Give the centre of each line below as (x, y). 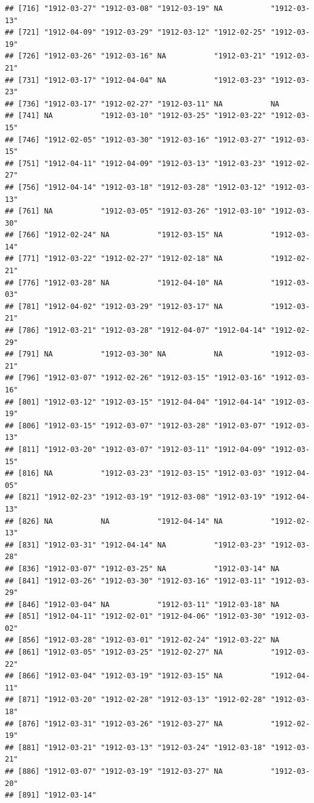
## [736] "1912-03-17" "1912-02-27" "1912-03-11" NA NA (142, 104)
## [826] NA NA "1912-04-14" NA (114, 521)
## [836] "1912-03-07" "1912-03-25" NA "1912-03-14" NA (142, 568)
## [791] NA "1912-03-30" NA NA (114, 354)
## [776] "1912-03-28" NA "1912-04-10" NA (114, 283)
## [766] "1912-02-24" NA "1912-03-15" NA (114, 235)
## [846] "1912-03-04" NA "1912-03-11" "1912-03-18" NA (142, 604)
